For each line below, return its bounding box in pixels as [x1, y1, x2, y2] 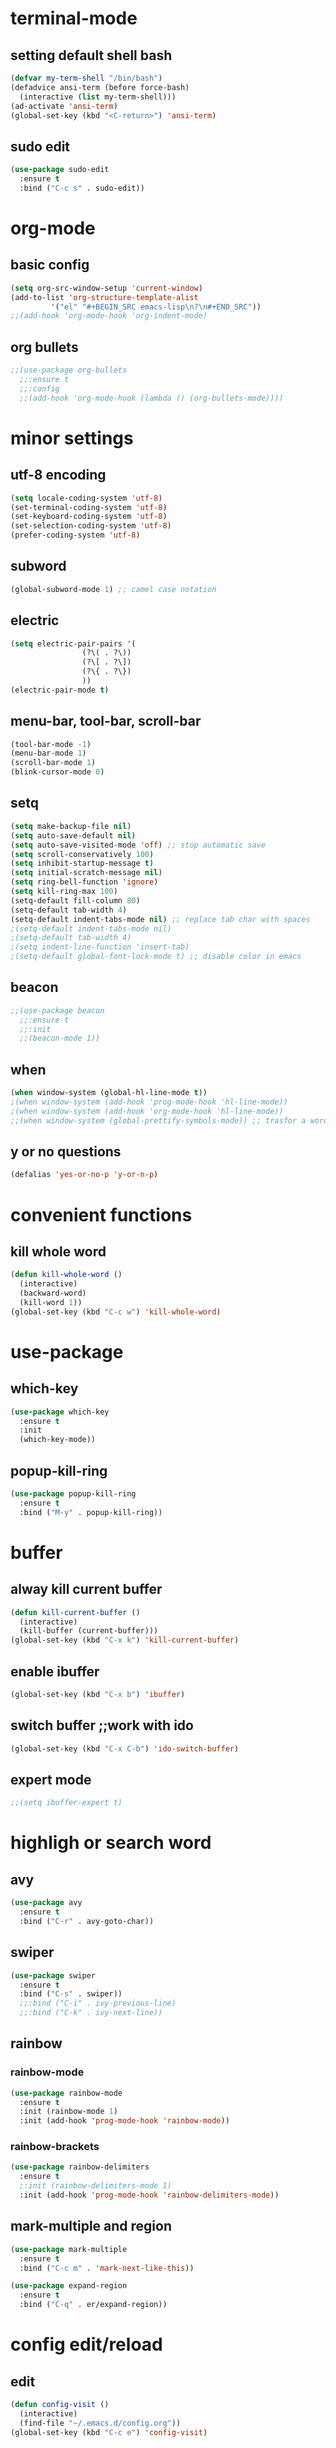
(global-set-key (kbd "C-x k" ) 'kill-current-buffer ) [10, 1635, 240, 1646]
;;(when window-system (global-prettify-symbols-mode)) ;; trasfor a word [10, 1115, 329, 1126]
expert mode [10, 1771, 92, 1788]
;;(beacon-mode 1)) [19, 1033, 101, 1044]
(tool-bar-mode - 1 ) [10, 739, 92, 749]
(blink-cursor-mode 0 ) [10, 767, 105, 777]
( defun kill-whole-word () [10, 1270, 123, 1280]
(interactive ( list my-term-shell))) [19, 92, 177, 102]
